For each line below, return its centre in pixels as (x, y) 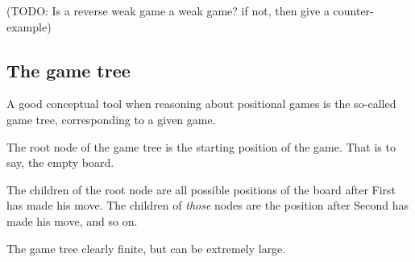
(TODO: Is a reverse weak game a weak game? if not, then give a (168, 10)
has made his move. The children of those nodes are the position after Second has (208, 205)
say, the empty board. (60, 162)
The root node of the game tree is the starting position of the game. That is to (201, 146)
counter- (353, 10)
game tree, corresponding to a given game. (111, 119)
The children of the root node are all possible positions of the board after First (201, 189)
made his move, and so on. (72, 220)
